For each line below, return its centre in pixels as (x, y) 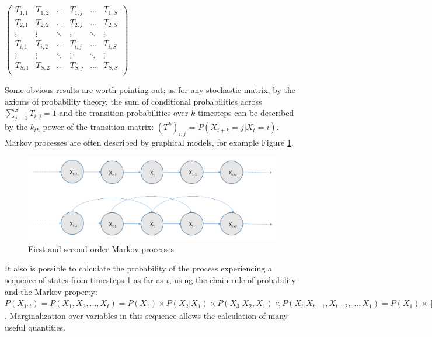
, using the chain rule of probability (232, 279)
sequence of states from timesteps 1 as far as (84, 279)
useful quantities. (35, 327)
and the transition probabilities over (124, 113)
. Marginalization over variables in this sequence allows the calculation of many (146, 315)
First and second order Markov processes (101, 248)
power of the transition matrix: (98, 127)
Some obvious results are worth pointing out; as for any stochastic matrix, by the (150, 90)
